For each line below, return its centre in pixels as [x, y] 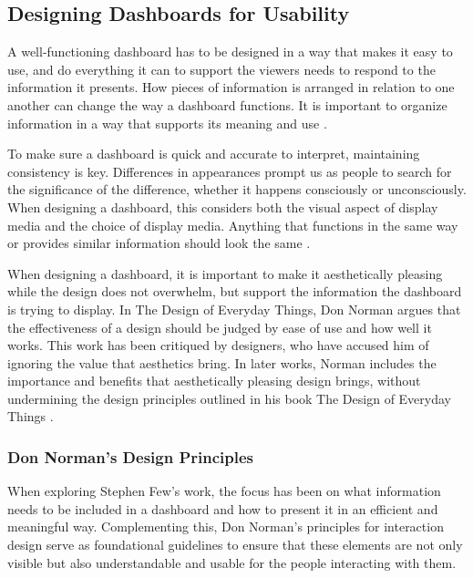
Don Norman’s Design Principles [131, 457]
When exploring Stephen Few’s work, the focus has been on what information [224, 491]
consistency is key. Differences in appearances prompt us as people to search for [230, 171]
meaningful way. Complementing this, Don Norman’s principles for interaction [226, 526]
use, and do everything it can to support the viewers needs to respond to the [221, 69]
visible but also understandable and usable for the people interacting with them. [232, 562]
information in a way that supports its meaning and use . [167, 123]
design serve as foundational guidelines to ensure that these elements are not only [235, 545]
